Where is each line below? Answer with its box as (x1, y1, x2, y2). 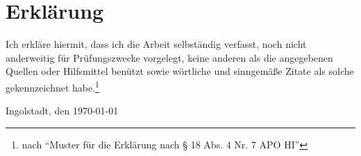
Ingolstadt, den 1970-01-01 (6, 103, 119, 118)
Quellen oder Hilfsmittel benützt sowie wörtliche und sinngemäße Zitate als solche (6, 64, 354, 78)
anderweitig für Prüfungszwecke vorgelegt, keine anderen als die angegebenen (6, 50, 333, 64)
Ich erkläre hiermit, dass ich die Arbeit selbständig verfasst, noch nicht (6, 37, 307, 51)
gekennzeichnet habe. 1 (6, 78, 99, 94)
